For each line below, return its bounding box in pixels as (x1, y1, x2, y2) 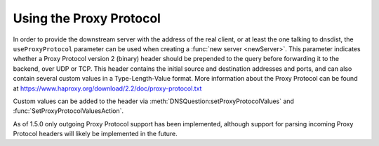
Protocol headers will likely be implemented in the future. (13, 130, 178, 138)
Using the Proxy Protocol (13, 11, 161, 26)
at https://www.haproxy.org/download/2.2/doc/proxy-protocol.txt (13, 84, 202, 93)
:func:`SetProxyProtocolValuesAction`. (13, 107, 124, 115)
